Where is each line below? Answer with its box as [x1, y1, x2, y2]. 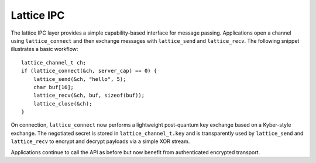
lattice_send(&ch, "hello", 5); [33, 76, 126, 82]
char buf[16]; [33, 84, 74, 90]
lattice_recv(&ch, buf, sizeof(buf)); [33, 92, 145, 99]
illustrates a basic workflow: [11, 46, 78, 53]
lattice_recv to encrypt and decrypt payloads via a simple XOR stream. [11, 138, 190, 145]
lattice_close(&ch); [33, 100, 92, 107]
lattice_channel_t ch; [21, 59, 87, 66]
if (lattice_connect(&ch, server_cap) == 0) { [21, 67, 157, 74]
